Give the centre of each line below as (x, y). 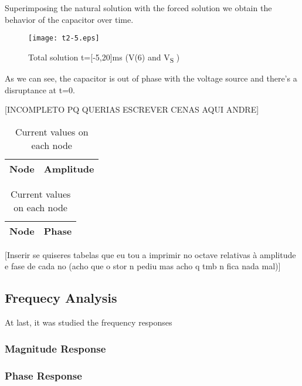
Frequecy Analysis (61, 298)
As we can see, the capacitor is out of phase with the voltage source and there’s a (151, 78)
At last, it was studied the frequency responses (89, 322)
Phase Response (43, 375)
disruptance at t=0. (40, 89)
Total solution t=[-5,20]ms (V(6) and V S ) (104, 57)
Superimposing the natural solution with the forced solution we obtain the (138, 8)
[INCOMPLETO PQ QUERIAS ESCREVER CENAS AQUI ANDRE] (132, 109)
